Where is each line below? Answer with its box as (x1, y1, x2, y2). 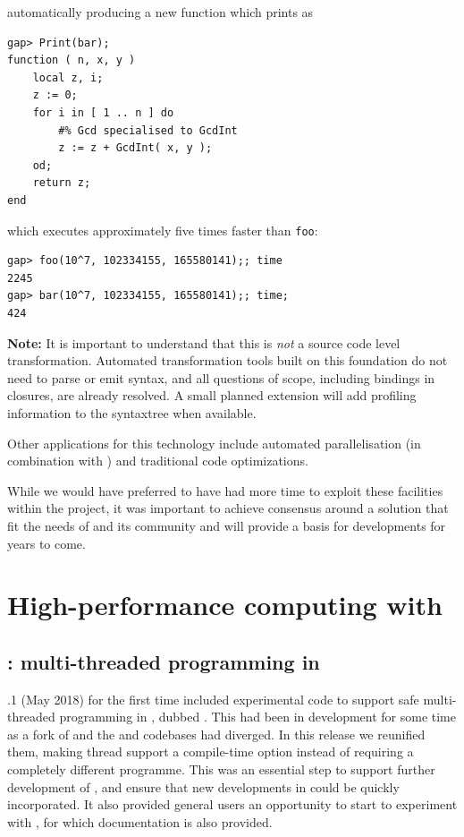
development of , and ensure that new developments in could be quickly (7, 777, 400, 796)
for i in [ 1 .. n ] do (32, 106, 174, 119)
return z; (32, 176, 91, 190)
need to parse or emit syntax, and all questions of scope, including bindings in (7, 368, 435, 387)
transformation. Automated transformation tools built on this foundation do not (7, 351, 448, 370)
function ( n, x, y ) (7, 54, 136, 67)
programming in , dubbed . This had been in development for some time (59, 707, 456, 726)
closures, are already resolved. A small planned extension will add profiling (7, 386, 417, 405)
